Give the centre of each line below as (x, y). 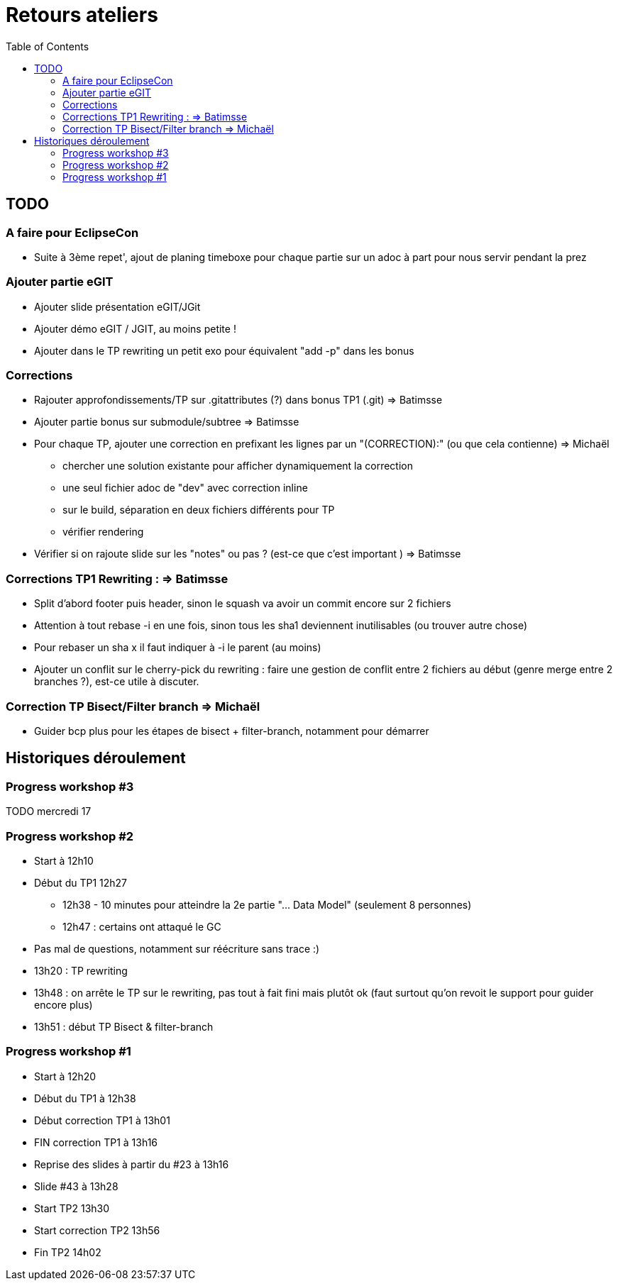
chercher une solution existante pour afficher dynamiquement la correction (238, 466)
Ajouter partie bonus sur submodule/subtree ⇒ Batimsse (167, 422)
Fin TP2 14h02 (68, 1252)
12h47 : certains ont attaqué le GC (142, 926)
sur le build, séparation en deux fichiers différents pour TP (199, 510)
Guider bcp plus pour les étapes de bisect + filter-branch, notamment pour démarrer (232, 731)
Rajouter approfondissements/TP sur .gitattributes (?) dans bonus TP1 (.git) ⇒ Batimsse (238, 400)
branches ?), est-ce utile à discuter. (117, 682)
